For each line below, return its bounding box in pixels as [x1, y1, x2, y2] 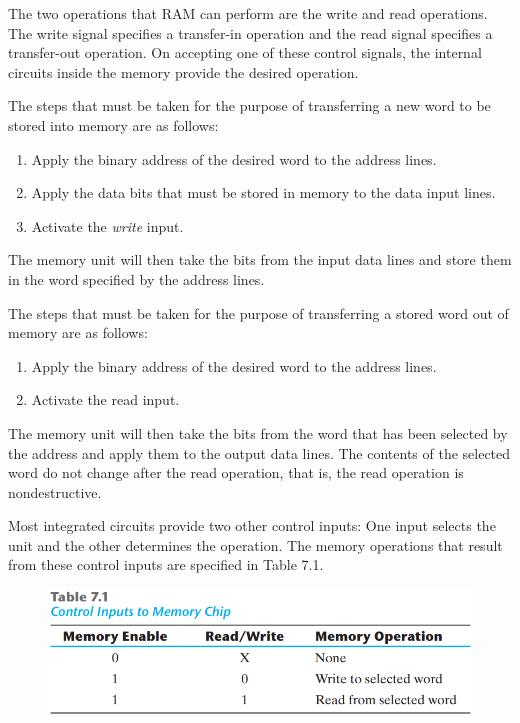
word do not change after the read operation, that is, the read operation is [8, 462, 464, 483]
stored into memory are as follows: [8, 114, 219, 135]
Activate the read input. [31, 389, 180, 410]
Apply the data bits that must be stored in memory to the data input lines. [31, 182, 496, 203]
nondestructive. [8, 481, 102, 502]
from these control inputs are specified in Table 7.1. [8, 554, 324, 575]
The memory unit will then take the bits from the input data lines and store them [8, 249, 512, 270]
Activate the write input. [31, 215, 184, 236]
